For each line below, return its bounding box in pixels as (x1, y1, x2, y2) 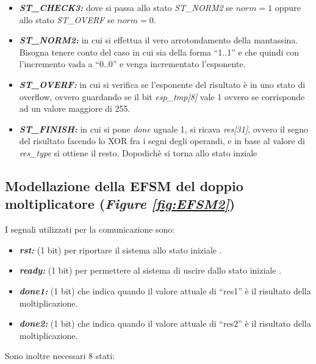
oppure (275, 1, 301, 13)
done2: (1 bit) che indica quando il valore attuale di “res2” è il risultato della (19, 317, 311, 330)
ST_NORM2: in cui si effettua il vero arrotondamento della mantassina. (19, 34, 298, 46)
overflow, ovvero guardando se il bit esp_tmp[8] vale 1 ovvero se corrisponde (19, 90, 305, 103)
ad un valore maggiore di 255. (19, 102, 131, 115)
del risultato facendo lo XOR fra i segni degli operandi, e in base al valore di (19, 134, 305, 147)
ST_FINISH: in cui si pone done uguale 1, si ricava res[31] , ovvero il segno (19, 122, 309, 135)
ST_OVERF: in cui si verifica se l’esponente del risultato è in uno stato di (19, 78, 306, 90)
